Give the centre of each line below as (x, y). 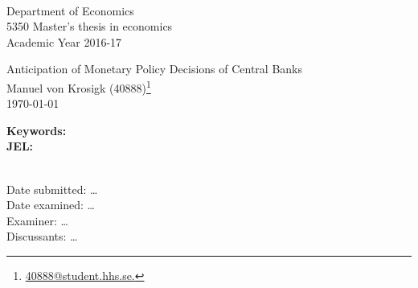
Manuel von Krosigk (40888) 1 (79, 86)
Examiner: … (37, 220)
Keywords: (37, 130)
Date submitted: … (52, 189)
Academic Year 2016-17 (64, 41)
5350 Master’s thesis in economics (90, 26)
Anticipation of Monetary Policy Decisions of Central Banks (155, 69)
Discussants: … (42, 236)
